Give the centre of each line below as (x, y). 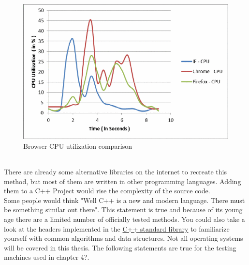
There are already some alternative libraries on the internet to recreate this (115, 171)
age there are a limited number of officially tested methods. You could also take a (124, 219)
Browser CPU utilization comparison (78, 146)
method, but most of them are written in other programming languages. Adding (123, 181)
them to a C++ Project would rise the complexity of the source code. (107, 191)
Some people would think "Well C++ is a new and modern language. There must (124, 200)
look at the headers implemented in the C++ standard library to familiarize (117, 228)
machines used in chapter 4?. (47, 257)
